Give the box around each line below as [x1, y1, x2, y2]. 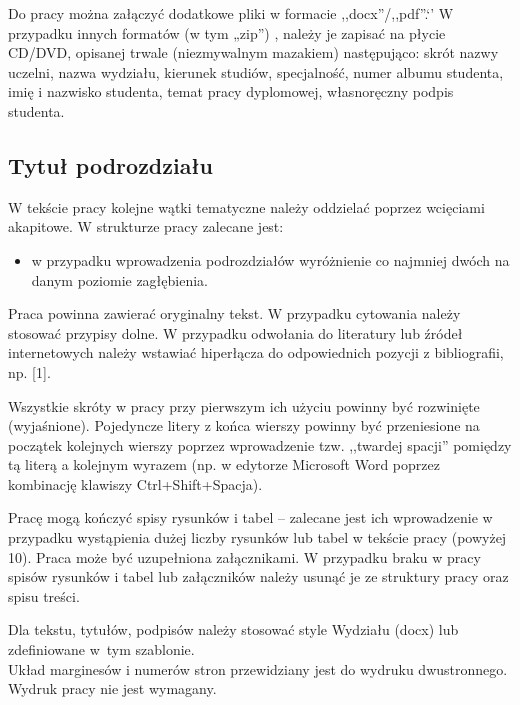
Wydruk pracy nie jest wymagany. [8, 678, 217, 699]
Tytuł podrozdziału [8, 149, 214, 180]
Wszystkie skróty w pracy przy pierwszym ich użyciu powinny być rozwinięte [8, 395, 480, 416]
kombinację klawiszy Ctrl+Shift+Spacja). [8, 473, 263, 494]
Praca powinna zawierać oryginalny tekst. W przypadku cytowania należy [8, 303, 461, 324]
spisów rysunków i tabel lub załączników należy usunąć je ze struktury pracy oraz [8, 566, 509, 587]
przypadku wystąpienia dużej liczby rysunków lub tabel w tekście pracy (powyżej [8, 527, 507, 548]
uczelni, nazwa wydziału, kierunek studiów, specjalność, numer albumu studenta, [8, 61, 504, 82]
